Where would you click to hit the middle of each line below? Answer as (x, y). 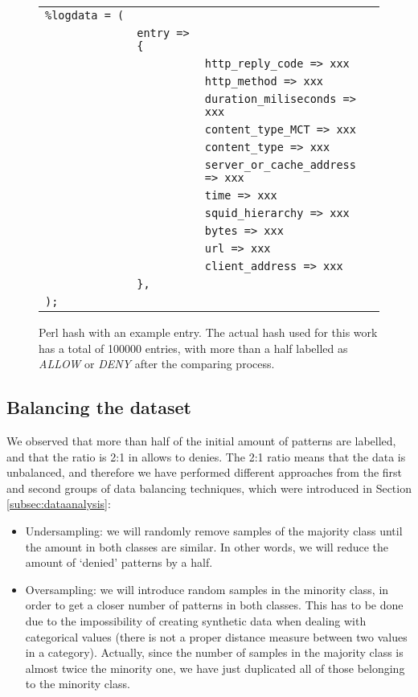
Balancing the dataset (99, 407)
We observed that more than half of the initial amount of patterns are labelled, (201, 440)
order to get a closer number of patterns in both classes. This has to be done (214, 605)
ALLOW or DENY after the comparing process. (157, 364)
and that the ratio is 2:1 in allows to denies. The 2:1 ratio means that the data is (206, 456)
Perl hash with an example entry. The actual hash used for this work (208, 332)
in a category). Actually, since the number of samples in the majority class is (214, 652)
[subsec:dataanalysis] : (59, 504)
